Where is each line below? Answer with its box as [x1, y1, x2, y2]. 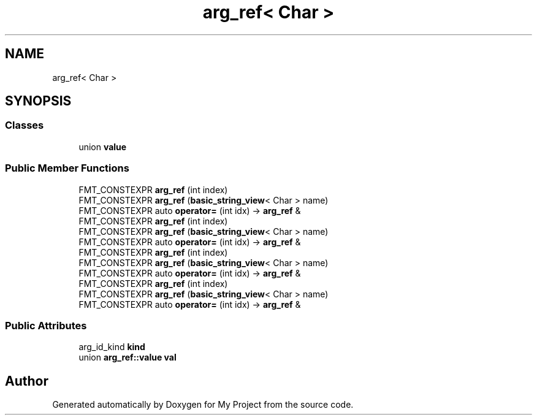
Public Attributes [5, 319, 87, 332]
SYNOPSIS [5, 93, 72, 109]
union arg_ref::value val [78, 352, 177, 363]
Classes [5, 119, 44, 132]
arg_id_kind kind [78, 342, 145, 353]
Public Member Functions [5, 162, 129, 175]
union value [78, 141, 127, 152]
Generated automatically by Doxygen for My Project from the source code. [52, 399, 354, 410]
